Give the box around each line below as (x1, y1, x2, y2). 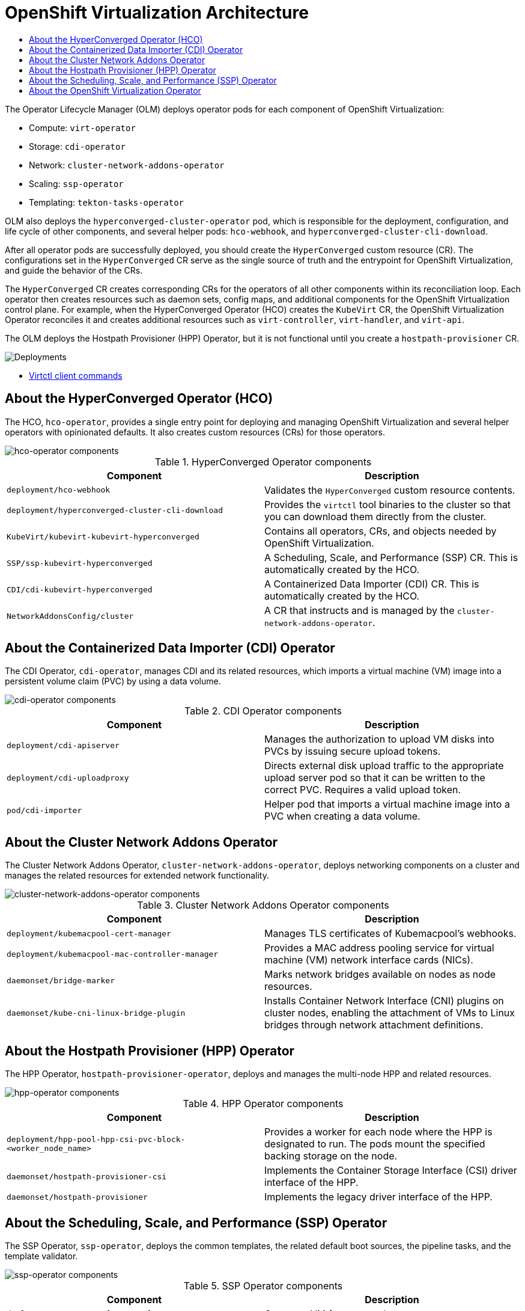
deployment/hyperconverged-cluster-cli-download (7, 506, 223, 515)
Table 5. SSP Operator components (183, 1279, 343, 1292)
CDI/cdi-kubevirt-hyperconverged (7, 585, 153, 595)
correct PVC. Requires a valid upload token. (264, 784, 461, 796)
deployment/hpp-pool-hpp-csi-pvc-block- (7, 1135, 186, 1144)
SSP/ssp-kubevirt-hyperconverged (7, 559, 153, 568)
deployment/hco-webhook (7, 485, 111, 495)
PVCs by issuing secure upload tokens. (264, 745, 441, 758)
